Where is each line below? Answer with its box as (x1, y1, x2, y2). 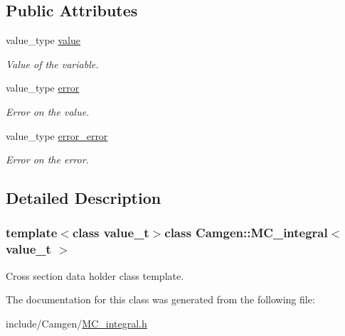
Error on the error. (6, 152, 89, 167)
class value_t (72, 224, 149, 242)
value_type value (6, 33, 80, 48)
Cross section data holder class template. (6, 268, 184, 283)
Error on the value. (6, 104, 90, 119)
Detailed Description (6, 187, 161, 209)
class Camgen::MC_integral (164, 224, 328, 242)
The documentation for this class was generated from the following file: (6, 292, 315, 307)
